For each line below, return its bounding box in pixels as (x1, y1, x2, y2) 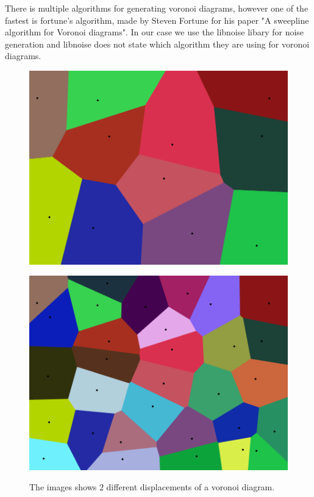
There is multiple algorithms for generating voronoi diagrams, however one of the (5, 2, 309, 14)
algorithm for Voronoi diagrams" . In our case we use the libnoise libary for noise (5, 26, 304, 38)
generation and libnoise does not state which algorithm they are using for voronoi (5, 37, 310, 50)
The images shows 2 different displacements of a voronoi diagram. (29, 481, 275, 493)
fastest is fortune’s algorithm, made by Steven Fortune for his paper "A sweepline (5, 13, 309, 26)
